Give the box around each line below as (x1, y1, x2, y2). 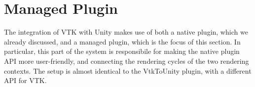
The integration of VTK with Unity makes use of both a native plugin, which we (4, 27, 248, 37)
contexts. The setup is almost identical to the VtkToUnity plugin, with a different (4, 65, 252, 76)
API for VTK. (4, 75, 47, 86)
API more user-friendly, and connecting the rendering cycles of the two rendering (4, 55, 249, 66)
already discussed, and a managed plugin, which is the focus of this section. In (4, 36, 241, 46)
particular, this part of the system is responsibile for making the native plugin (4, 46, 240, 56)
